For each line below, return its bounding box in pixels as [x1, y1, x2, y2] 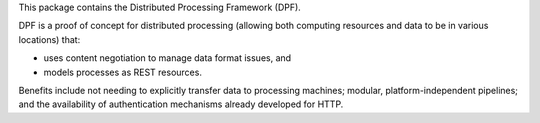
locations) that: [18, 33, 81, 45]
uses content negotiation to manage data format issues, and [43, 52, 292, 64]
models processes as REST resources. [43, 66, 202, 78]
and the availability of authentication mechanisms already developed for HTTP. [18, 98, 344, 110]
